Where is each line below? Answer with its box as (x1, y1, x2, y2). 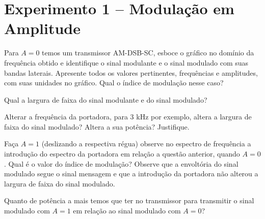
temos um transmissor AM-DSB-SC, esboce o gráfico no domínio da (42, 47, 254, 58)
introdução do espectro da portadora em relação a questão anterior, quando (4, 148, 240, 159)
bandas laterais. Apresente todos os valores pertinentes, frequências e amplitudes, (4, 67, 258, 78)
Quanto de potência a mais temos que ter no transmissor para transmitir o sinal (4, 195, 254, 206)
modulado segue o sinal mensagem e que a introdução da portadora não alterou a (4, 168, 258, 179)
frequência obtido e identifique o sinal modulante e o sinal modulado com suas (4, 57, 249, 68)
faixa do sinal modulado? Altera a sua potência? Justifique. (4, 121, 190, 132)
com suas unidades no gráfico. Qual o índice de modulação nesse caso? (4, 77, 224, 88)
